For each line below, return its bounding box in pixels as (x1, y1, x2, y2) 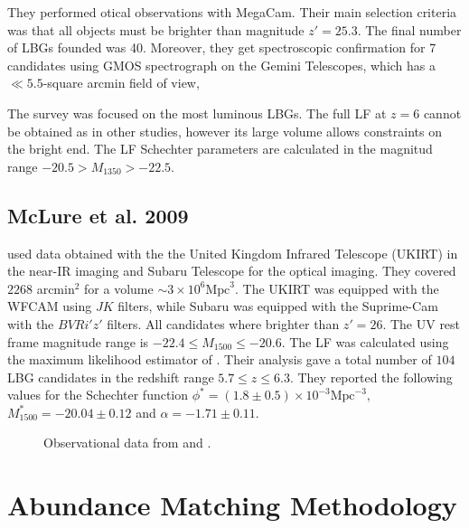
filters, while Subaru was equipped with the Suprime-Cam (117, 297, 438, 316)
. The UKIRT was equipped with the (235, 278, 439, 297)
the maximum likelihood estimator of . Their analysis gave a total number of (7, 350, 432, 369)
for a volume (84, 278, 154, 297)
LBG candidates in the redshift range (7, 367, 214, 386)
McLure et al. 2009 (7, 201, 189, 229)
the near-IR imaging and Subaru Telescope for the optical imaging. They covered (7, 261, 456, 280)
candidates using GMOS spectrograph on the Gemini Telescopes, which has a (7, 55, 436, 74)
